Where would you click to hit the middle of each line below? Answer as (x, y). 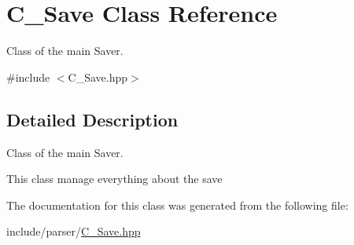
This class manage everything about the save (114, 179)
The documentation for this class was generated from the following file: (177, 205)
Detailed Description (92, 119)
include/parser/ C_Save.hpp (74, 231)
